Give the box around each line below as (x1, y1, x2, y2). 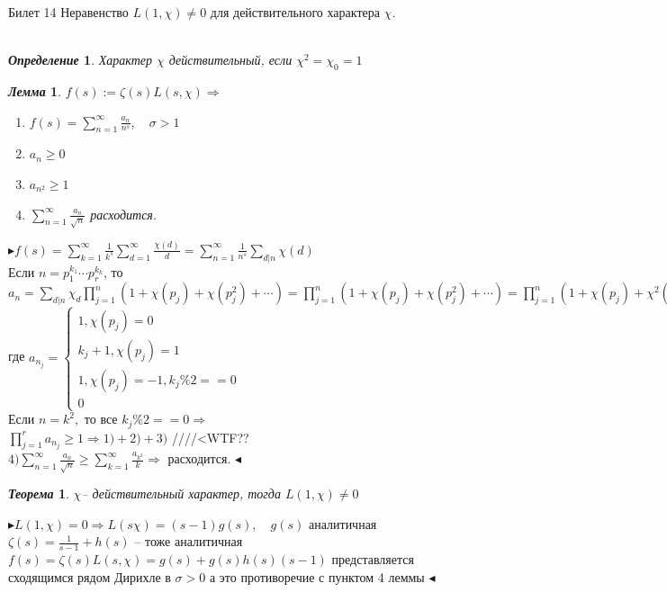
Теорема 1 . (8, 484, 69, 503)
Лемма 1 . (8, 81, 61, 100)
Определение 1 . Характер (8, 50, 152, 69)
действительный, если (168, 50, 293, 69)
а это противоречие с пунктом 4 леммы (209, 567, 425, 586)
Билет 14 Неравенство (8, 3, 129, 21)
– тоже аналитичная (134, 532, 243, 551)
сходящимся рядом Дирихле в (8, 567, 171, 586)
